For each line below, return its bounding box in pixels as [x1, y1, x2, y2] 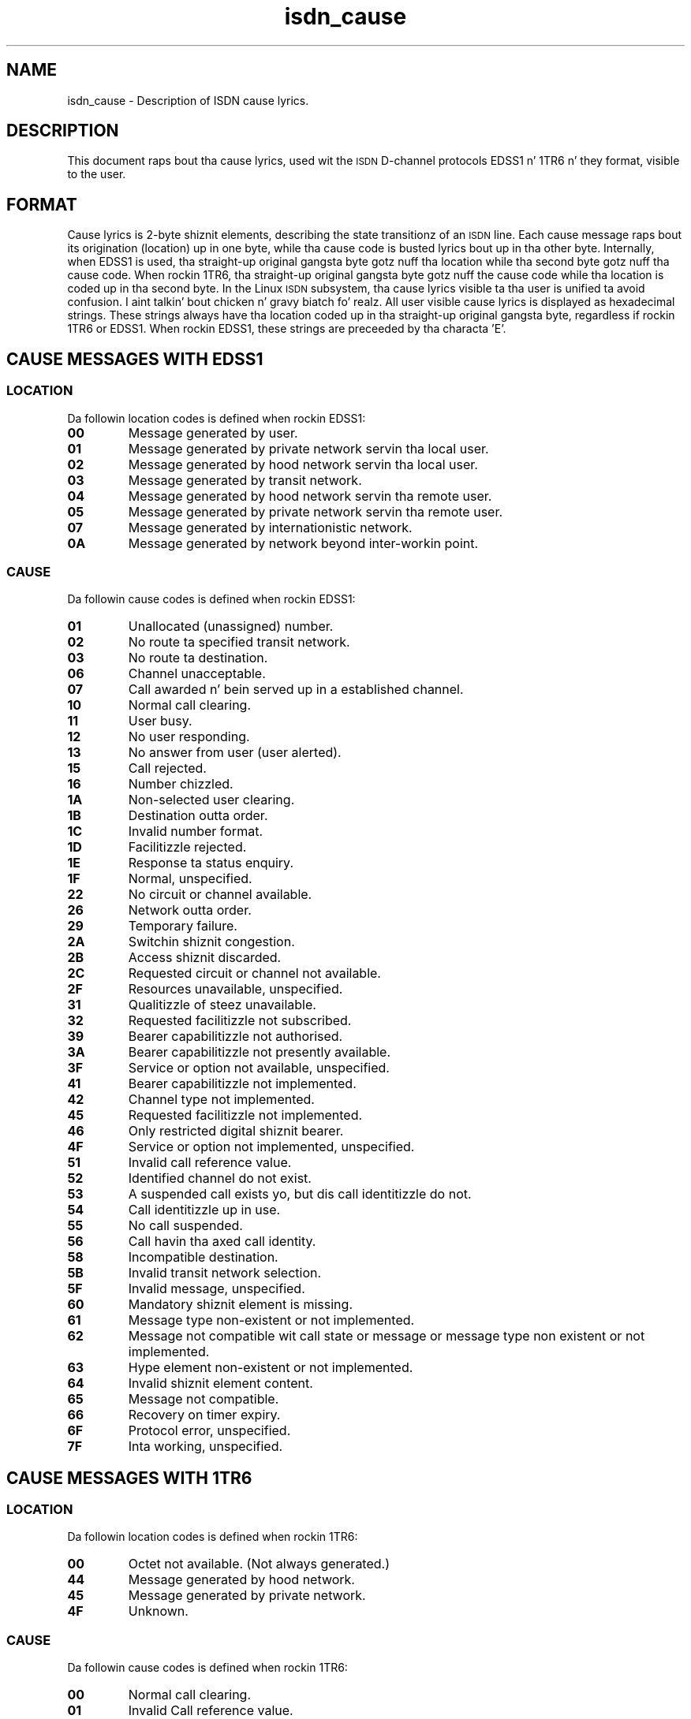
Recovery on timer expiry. [128, 1407, 281, 1423]
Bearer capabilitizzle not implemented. [128, 1076, 357, 1092]
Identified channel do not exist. [128, 1170, 312, 1187]
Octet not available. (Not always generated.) [128, 1556, 390, 1572]
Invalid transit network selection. [128, 1265, 322, 1281]
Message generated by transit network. [128, 472, 362, 488]
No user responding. [128, 729, 250, 745]
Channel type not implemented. [128, 1091, 315, 1108]
